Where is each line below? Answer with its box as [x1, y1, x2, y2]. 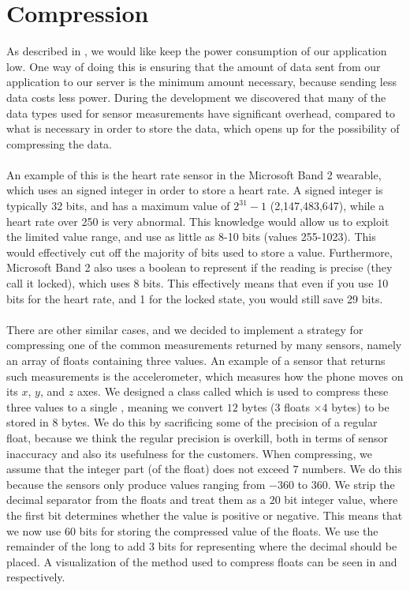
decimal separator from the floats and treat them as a [6, 491, 266, 508]
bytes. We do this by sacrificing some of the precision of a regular [61, 414, 378, 430]
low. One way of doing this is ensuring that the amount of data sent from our [6, 58, 381, 74]
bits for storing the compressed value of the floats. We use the [79, 522, 378, 539]
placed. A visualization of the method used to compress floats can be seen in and [6, 553, 397, 569]
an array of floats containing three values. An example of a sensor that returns [6, 352, 386, 368]
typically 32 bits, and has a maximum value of [6, 197, 230, 214]
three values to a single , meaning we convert [6, 398, 224, 415]
